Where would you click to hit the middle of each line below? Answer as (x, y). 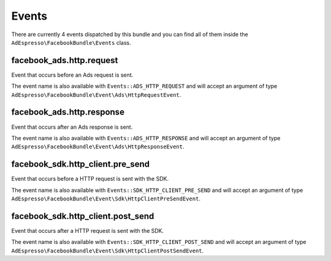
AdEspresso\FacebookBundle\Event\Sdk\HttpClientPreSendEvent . (106, 199)
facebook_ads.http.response (68, 112)
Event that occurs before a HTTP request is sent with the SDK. (90, 179)
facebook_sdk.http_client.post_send (83, 216)
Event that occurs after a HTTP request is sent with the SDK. (88, 230)
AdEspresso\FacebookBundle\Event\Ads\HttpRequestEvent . (96, 94)
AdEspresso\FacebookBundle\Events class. (71, 42)
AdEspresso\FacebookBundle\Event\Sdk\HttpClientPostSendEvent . (108, 251)
